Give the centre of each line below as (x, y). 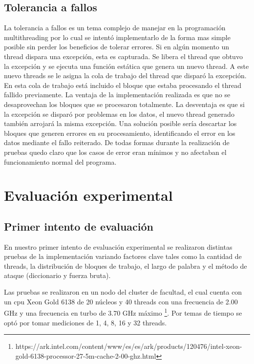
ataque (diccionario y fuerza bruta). (57, 275)
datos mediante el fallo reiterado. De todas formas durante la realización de (117, 142)
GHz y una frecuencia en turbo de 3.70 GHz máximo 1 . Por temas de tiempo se (123, 312)
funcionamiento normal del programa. (60, 161)
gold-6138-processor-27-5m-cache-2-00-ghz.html (86, 355)
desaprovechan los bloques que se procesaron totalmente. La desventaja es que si (124, 104)
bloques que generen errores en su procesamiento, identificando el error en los (120, 133)
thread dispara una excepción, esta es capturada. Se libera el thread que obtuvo (123, 56)
